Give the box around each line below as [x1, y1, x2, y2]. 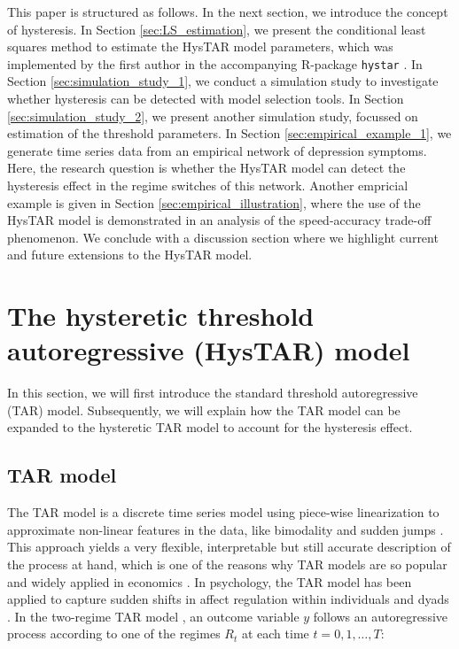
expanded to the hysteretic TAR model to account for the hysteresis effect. [7, 418, 413, 437]
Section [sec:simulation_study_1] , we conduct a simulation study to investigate [7, 72, 439, 90]
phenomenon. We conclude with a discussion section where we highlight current [7, 228, 439, 246]
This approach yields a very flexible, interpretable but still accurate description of [7, 537, 451, 556]
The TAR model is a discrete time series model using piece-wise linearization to [7, 503, 440, 522]
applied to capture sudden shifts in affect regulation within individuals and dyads [7, 590, 449, 608]
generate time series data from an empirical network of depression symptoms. [7, 141, 427, 159]
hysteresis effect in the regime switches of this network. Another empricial [7, 176, 408, 194]
